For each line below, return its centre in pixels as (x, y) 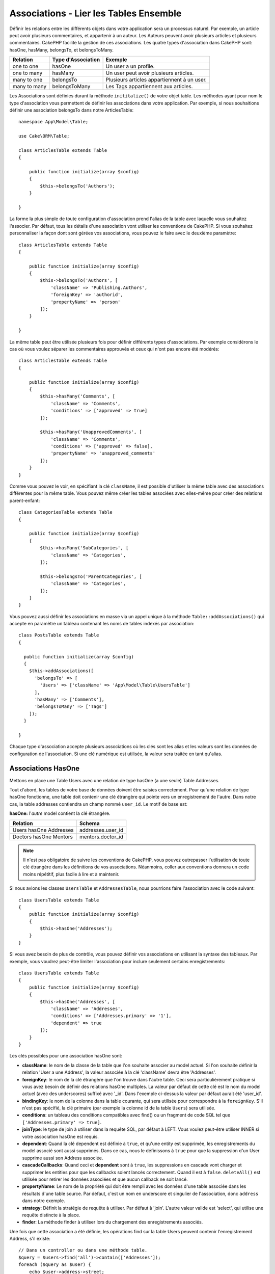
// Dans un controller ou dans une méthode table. (83, 1250)
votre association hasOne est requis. (61, 1136)
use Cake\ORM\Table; (44, 136)
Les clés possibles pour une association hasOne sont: (66, 1056)
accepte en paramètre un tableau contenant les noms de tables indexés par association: (102, 624)
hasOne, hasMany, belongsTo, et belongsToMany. (62, 50)
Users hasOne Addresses (43, 830)
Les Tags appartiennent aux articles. (149, 87)
